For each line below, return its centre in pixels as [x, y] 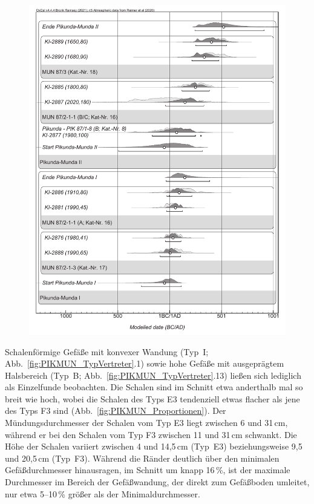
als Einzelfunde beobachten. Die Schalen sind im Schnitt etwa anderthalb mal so [154, 387]
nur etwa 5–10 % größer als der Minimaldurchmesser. [103, 493]
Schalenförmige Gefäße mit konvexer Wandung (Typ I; [107, 351]
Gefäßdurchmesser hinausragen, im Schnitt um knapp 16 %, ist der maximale [148, 470]
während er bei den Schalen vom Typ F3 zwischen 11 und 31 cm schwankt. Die [151, 434]
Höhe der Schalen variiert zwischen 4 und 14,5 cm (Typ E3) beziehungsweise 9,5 [154, 446]
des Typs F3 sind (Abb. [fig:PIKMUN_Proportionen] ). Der [116, 411]
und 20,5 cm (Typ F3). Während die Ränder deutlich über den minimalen [142, 458]
